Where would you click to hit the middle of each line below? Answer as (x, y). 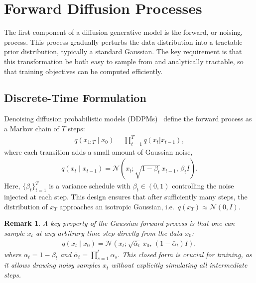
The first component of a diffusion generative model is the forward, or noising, (124, 32)
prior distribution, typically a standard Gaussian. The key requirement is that (123, 51)
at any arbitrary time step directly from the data (109, 233)
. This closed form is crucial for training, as (185, 254)
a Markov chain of (32, 128)
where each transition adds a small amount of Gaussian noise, (98, 151)
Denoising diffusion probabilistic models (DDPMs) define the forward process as (128, 119)
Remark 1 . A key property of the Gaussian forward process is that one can (120, 223)
